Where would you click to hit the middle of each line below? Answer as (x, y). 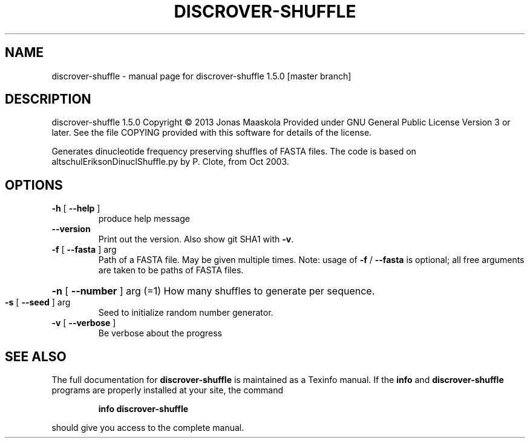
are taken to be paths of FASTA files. (171, 270)
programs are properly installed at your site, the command (168, 390)
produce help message (144, 219)
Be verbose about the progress (160, 333)
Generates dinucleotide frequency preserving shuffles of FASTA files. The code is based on (234, 152)
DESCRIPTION (48, 99)
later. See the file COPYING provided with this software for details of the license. (212, 133)
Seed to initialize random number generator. (186, 313)
